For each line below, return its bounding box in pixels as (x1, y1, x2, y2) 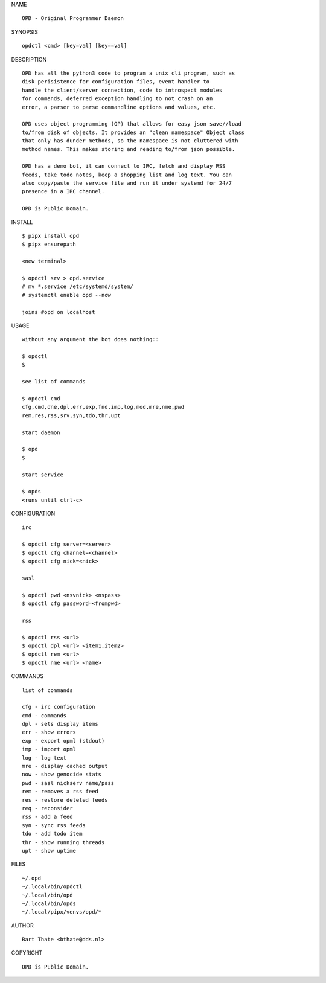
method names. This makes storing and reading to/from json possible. (22, 146, 235, 153)
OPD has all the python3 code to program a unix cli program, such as (22, 69, 235, 77)
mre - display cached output (22, 763, 108, 770)
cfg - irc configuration (22, 703, 95, 711)
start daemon (22, 429, 60, 436)
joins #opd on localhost (22, 309, 95, 315)
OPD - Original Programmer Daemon (22, 15, 124, 22)
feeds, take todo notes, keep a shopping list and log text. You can (22, 171, 232, 178)
